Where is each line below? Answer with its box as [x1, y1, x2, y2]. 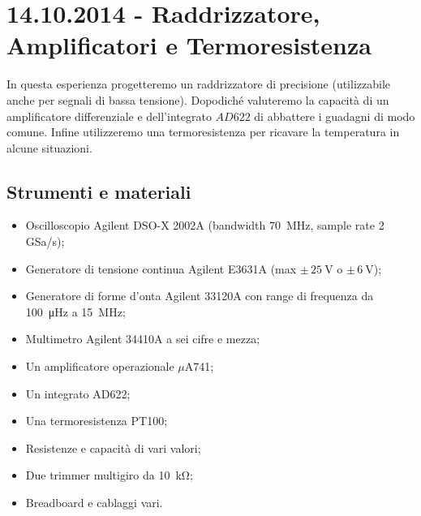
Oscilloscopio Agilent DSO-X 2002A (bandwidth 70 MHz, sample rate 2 [25, 217, 384, 234]
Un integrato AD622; [25, 385, 131, 402]
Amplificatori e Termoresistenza [6, 28, 372, 62]
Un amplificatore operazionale [25, 358, 174, 375]
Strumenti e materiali [6, 178, 191, 204]
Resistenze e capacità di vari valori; [25, 439, 201, 456]
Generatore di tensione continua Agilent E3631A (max [25, 260, 297, 277]
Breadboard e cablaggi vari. [25, 494, 163, 511]
